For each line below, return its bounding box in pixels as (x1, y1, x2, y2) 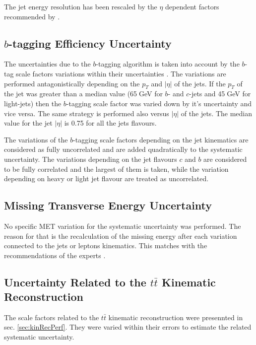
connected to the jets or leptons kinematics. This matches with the (4, 240, 207, 251)
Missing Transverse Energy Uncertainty (4, 198, 212, 213)
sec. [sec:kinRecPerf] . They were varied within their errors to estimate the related (4, 322, 252, 332)
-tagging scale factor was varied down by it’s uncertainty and (66, 98, 252, 108)
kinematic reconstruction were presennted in (108, 312, 243, 322)
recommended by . (4, 11, 60, 21)
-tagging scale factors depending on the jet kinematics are (73, 134, 249, 144)
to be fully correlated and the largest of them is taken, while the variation (4, 163, 229, 174)
